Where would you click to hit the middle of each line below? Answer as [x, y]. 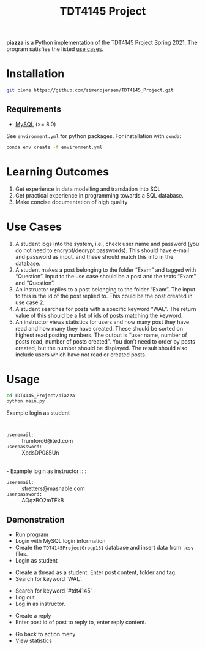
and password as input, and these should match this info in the [94, 256]
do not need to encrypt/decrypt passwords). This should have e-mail [102, 250]
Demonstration [36, 520]
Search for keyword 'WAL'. [49, 579]
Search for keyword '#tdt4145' [54, 591]
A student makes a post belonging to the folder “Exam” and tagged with [106, 270]
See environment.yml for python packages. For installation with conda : [94, 136]
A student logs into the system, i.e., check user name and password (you [107, 244]
